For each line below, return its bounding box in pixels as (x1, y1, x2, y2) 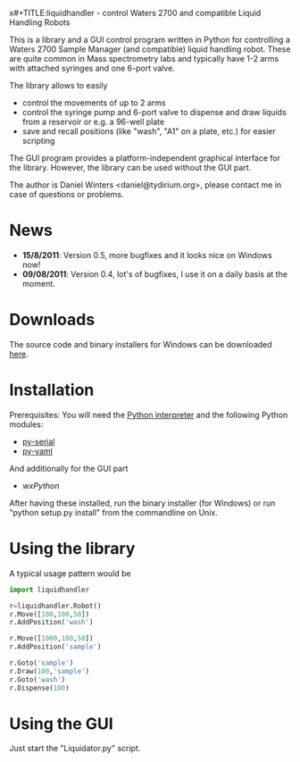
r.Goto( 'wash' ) (9, 674, 66, 684)
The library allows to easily (9, 80, 108, 90)
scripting (21, 136, 55, 146)
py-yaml (21, 446, 54, 456)
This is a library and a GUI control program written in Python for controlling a (9, 35, 290, 45)
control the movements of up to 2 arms (21, 97, 166, 108)
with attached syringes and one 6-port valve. (9, 63, 176, 73)
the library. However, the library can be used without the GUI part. (9, 163, 252, 172)
